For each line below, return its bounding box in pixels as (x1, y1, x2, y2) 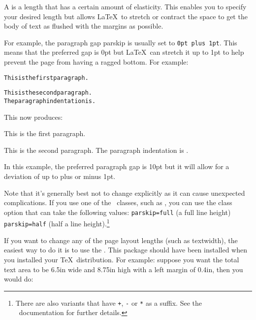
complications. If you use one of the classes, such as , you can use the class (4, 197, 232, 208)
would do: (4, 274, 33, 284)
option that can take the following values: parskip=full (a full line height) (4, 207, 231, 217)
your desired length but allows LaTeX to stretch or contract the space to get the (4, 11, 248, 21)
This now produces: (4, 111, 63, 122)
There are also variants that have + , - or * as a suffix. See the (15, 297, 202, 308)
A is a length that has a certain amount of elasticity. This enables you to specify (4, 1, 247, 11)
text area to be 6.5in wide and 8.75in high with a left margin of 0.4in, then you (4, 264, 243, 274)
